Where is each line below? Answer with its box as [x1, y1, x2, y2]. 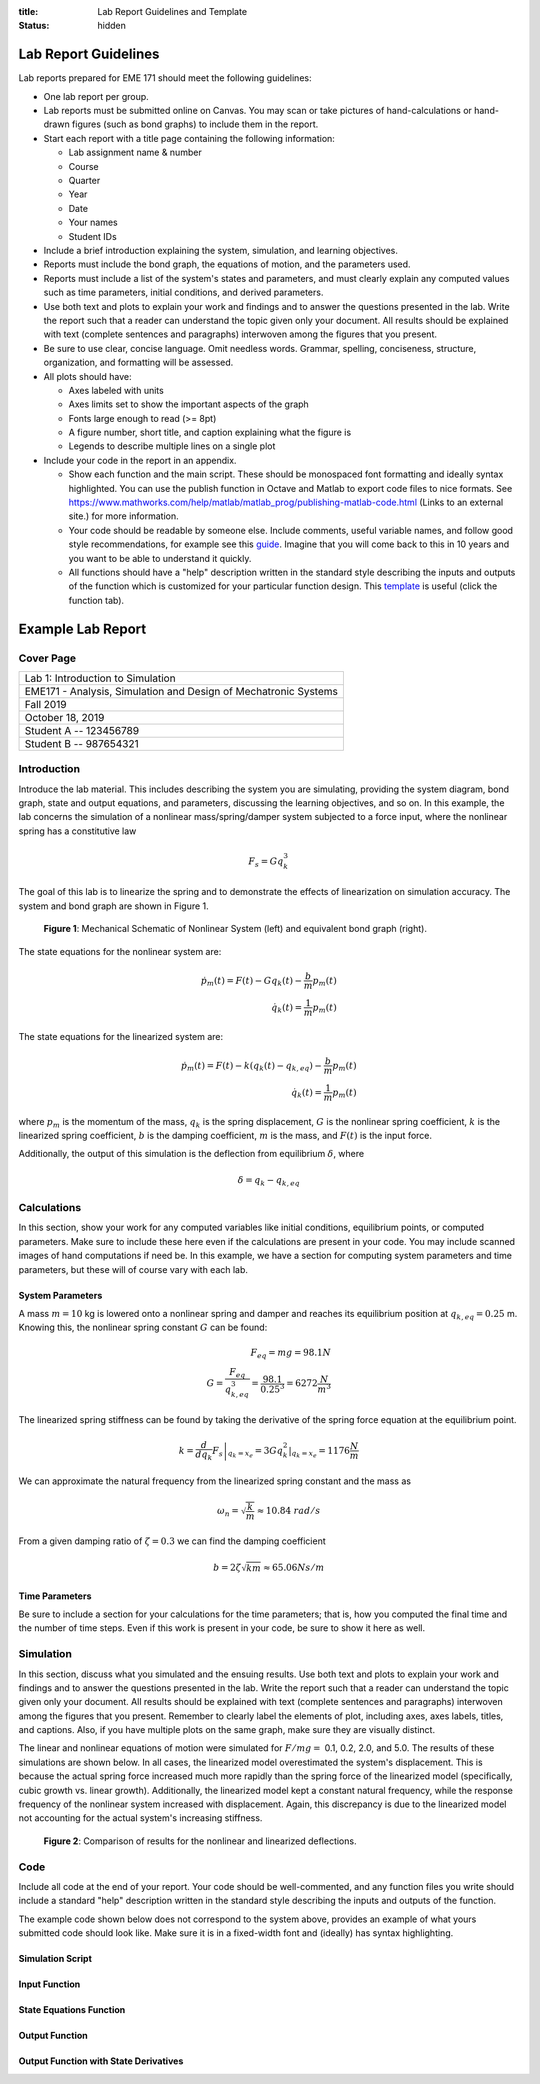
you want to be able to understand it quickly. [68, 552, 252, 564]
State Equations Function [18, 2004, 126, 2016]
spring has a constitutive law [18, 825, 137, 837]
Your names [68, 216, 119, 229]
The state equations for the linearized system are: [18, 1030, 224, 1042]
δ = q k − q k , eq [237, 1174, 300, 1188]
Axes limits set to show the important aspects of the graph [68, 398, 309, 410]
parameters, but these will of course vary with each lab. [18, 1263, 249, 1275]
